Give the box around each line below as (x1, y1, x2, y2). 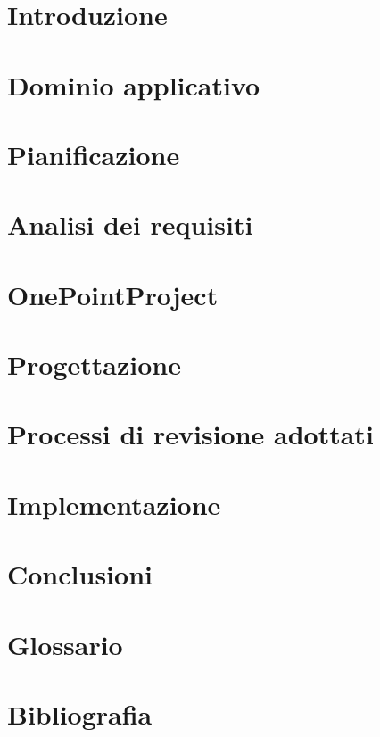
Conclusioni (7, 556, 153, 592)
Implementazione (7, 485, 221, 522)
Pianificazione (7, 136, 180, 172)
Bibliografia (7, 695, 153, 732)
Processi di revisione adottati (7, 416, 374, 452)
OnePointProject (7, 276, 219, 312)
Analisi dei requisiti (7, 206, 253, 243)
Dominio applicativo (7, 66, 260, 103)
